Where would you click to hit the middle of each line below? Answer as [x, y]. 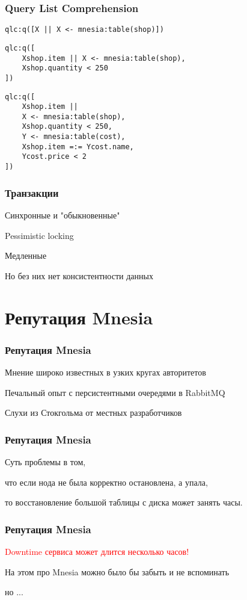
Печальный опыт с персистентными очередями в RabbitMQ [115, 392]
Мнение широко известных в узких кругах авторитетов [105, 372]
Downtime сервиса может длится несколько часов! [97, 551]
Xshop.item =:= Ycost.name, [78, 147]
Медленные [26, 255]
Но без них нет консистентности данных [79, 275]
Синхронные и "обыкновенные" [63, 215]
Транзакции [32, 192]
